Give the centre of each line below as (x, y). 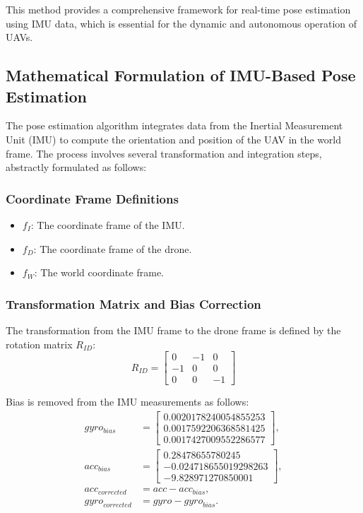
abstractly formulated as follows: (76, 167)
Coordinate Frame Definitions (92, 198)
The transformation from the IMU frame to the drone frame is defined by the (173, 330)
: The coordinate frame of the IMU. (108, 224)
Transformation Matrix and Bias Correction (133, 303)
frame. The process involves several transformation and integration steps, (164, 153)
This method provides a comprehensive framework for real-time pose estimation (178, 9)
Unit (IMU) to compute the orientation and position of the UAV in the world (174, 139)
